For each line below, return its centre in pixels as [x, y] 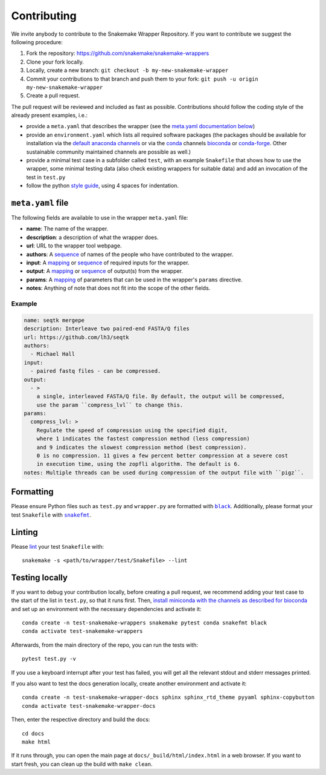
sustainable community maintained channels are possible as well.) [109, 152]
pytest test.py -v [49, 659]
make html [36, 742]
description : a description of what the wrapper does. [92, 237]
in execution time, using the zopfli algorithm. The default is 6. [139, 464]
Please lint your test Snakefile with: [58, 546]
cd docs [33, 733]
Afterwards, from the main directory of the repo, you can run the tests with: [105, 645]
